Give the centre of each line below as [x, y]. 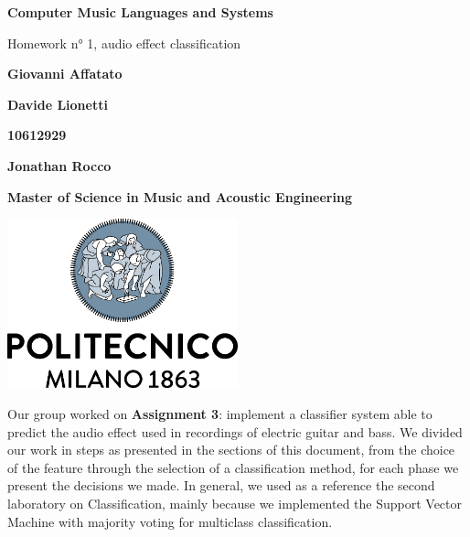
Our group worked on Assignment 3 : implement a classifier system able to [220, 414]
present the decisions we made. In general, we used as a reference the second [221, 485]
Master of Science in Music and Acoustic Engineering [180, 196]
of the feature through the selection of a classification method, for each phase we [233, 467]
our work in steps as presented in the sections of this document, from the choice [231, 450]
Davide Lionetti [58, 104]
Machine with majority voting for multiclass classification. [170, 521]
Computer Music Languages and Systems [140, 12]
